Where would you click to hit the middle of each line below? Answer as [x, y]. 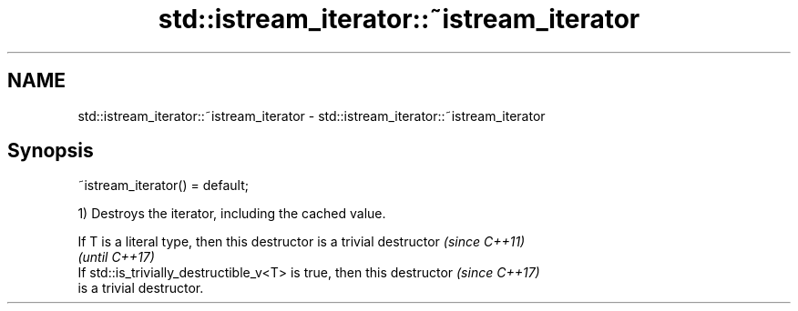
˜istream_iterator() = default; [163, 186]
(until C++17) [116, 257]
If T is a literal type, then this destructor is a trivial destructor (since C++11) [302, 242]
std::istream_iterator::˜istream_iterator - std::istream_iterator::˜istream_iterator [312, 115]
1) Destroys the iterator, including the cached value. [232, 214]
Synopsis [51, 151]
